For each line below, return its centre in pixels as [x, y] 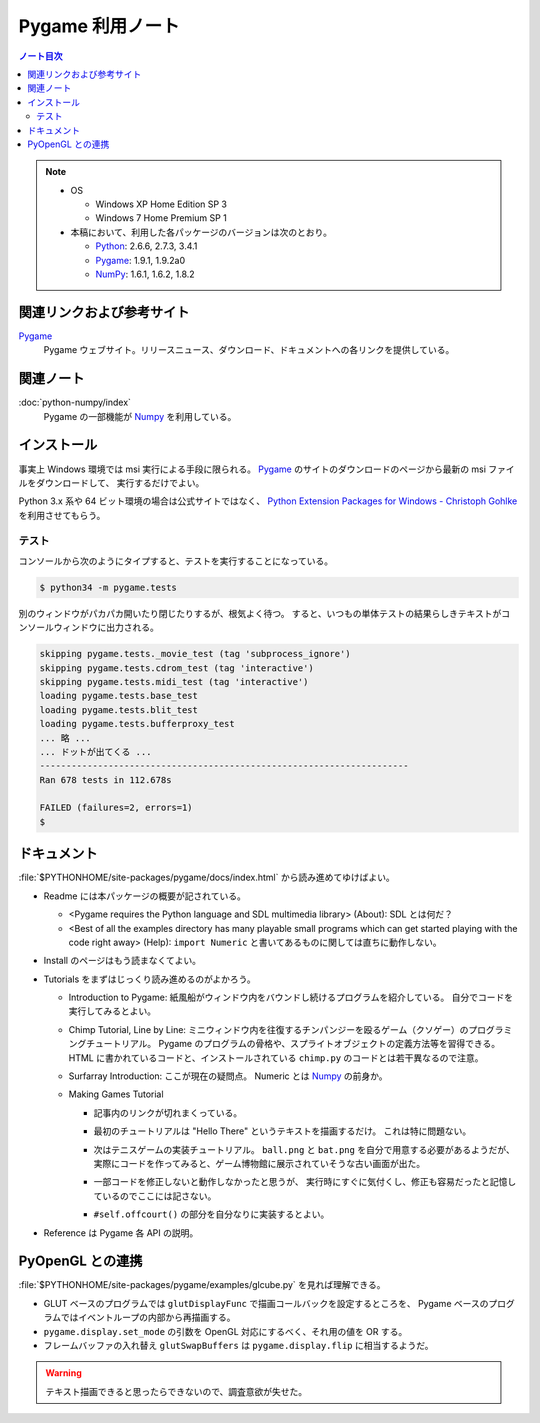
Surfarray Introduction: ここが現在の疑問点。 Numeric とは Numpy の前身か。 [228, 1076]
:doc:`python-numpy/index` [75, 402]
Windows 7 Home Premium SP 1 [161, 218]
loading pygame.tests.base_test [119, 696]
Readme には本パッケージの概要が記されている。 [145, 896]
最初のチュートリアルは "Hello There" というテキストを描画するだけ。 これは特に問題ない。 [282, 1131]
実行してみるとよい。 [112, 1011]
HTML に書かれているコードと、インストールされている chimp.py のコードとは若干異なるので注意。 [276, 1057]
